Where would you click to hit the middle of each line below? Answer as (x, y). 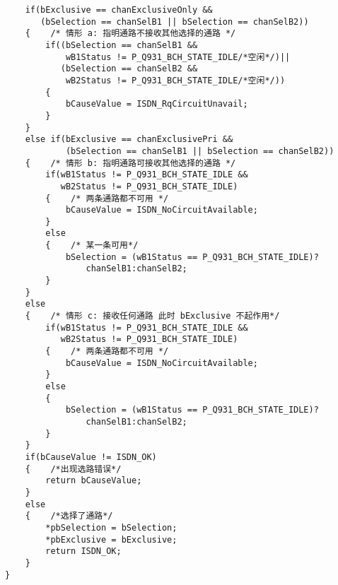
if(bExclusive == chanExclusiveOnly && (119, 10)
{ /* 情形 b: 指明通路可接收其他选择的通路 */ (130, 163)
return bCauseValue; (94, 481)
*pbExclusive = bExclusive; (111, 539)
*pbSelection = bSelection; (111, 527)
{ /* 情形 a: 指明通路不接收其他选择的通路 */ (130, 34)
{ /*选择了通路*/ (69, 516)
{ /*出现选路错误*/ (73, 469)
